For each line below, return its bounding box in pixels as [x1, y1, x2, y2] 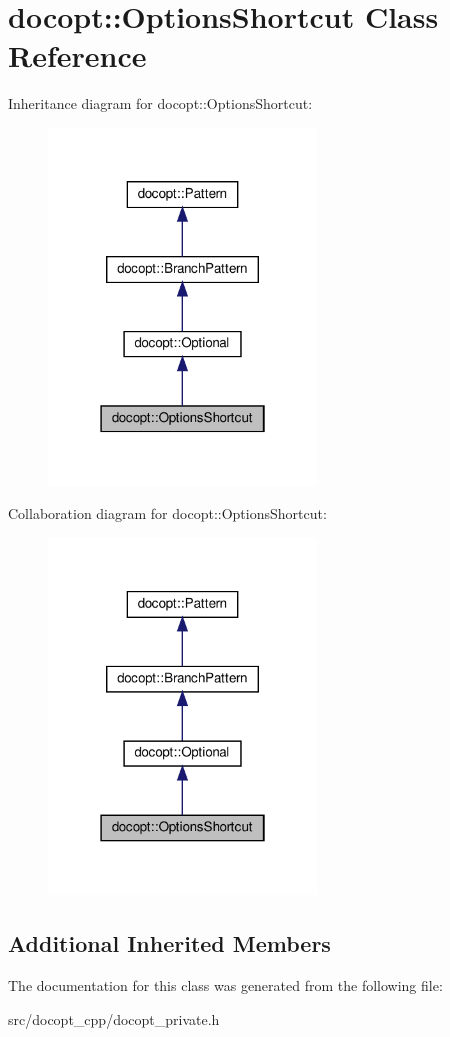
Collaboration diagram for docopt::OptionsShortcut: [8, 503, 327, 524]
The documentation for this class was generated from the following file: [8, 975, 443, 996]
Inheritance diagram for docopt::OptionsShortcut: [8, 93, 313, 114]
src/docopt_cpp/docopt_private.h [8, 1008, 220, 1029]
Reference [8, 35, 147, 76]
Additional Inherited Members [8, 928, 331, 959]
